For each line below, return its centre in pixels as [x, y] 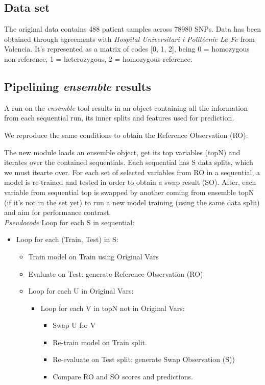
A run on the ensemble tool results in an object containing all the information [126, 107]
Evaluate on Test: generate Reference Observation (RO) [116, 273]
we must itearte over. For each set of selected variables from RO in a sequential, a [132, 172]
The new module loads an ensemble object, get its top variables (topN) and [122, 152]
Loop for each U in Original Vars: [81, 291]
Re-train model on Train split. [100, 342]
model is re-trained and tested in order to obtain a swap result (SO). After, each [130, 182]
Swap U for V [74, 325]
